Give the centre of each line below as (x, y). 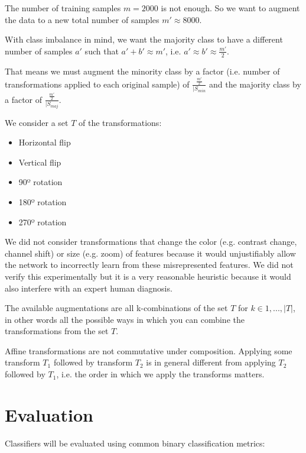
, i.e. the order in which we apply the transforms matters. (160, 374)
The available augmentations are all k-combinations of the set (116, 308)
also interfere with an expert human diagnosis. (89, 288)
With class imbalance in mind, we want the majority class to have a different (144, 39)
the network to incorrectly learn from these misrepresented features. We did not (149, 265)
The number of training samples (63, 8)
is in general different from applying (211, 362)
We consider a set (37, 122)
